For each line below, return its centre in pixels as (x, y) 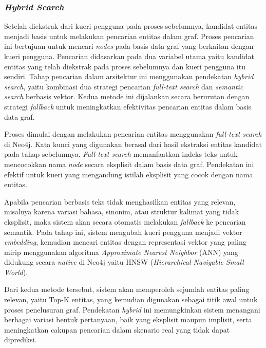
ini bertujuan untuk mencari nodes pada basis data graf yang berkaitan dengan (129, 46)
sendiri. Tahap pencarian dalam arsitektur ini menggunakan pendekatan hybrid (129, 76)
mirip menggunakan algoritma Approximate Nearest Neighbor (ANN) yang (121, 252)
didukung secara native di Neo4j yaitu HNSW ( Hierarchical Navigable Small (124, 262)
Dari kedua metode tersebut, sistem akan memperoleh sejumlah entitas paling (127, 289)
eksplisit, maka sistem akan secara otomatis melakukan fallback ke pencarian (125, 221)
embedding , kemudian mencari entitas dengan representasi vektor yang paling (125, 242)
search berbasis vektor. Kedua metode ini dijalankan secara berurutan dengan (127, 96)
